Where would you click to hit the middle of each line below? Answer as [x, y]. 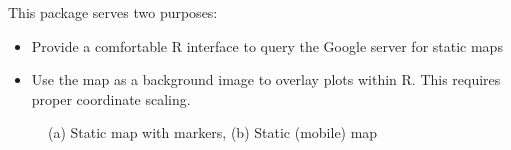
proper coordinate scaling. [111, 98]
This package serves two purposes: [113, 12]
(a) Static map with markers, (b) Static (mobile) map [213, 132]
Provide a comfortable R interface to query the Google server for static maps [267, 45]
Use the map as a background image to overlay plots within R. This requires [266, 79]
